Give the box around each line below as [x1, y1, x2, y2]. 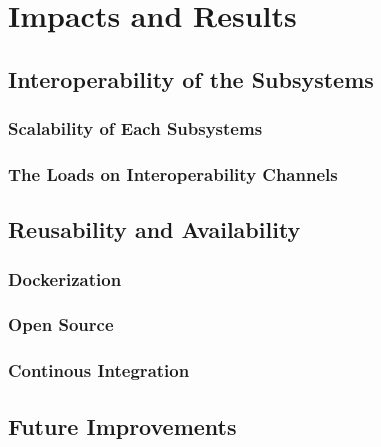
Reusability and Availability [8, 214, 301, 245]
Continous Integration [8, 358, 190, 383]
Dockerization [8, 266, 122, 291]
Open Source [8, 312, 114, 337]
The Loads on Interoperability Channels [8, 161, 338, 186]
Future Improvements [8, 410, 237, 441]
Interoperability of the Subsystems [8, 63, 374, 94]
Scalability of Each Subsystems [8, 116, 263, 141]
